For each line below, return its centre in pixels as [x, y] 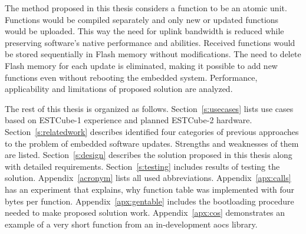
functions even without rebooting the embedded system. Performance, [131, 77]
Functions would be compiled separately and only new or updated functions [142, 19]
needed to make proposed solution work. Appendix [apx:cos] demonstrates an [145, 212]
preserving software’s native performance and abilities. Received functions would [150, 42]
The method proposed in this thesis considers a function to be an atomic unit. [146, 8]
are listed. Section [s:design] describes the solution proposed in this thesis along [149, 155]
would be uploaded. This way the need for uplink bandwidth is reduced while [144, 31]
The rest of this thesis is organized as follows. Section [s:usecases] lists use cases [149, 108]
